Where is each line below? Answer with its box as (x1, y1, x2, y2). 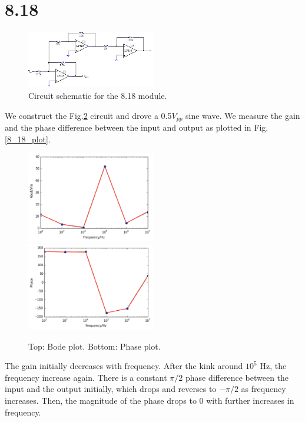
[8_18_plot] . (5, 132, 51, 145)
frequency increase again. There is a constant (5, 371, 167, 383)
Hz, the (260, 360, 287, 372)
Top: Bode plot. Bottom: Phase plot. (28, 340, 161, 352)
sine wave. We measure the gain (185, 109, 300, 121)
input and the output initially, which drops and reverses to (5, 383, 217, 395)
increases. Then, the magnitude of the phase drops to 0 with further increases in (5, 394, 294, 406)
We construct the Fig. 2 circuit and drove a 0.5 (5, 109, 172, 121)
